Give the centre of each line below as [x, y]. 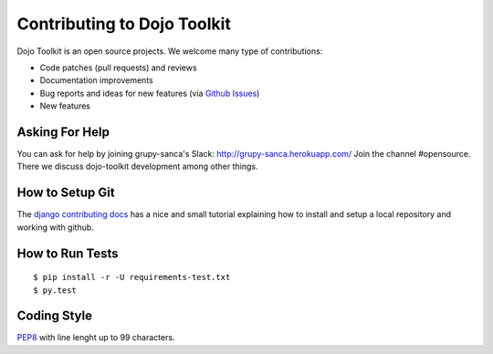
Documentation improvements [97, 80]
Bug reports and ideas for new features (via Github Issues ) [150, 93]
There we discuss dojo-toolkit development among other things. [137, 167]
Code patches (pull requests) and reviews [118, 68]
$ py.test [55, 290]
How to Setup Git [66, 193]
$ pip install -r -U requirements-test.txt [132, 277]
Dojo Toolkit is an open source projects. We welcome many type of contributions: [170, 51]
